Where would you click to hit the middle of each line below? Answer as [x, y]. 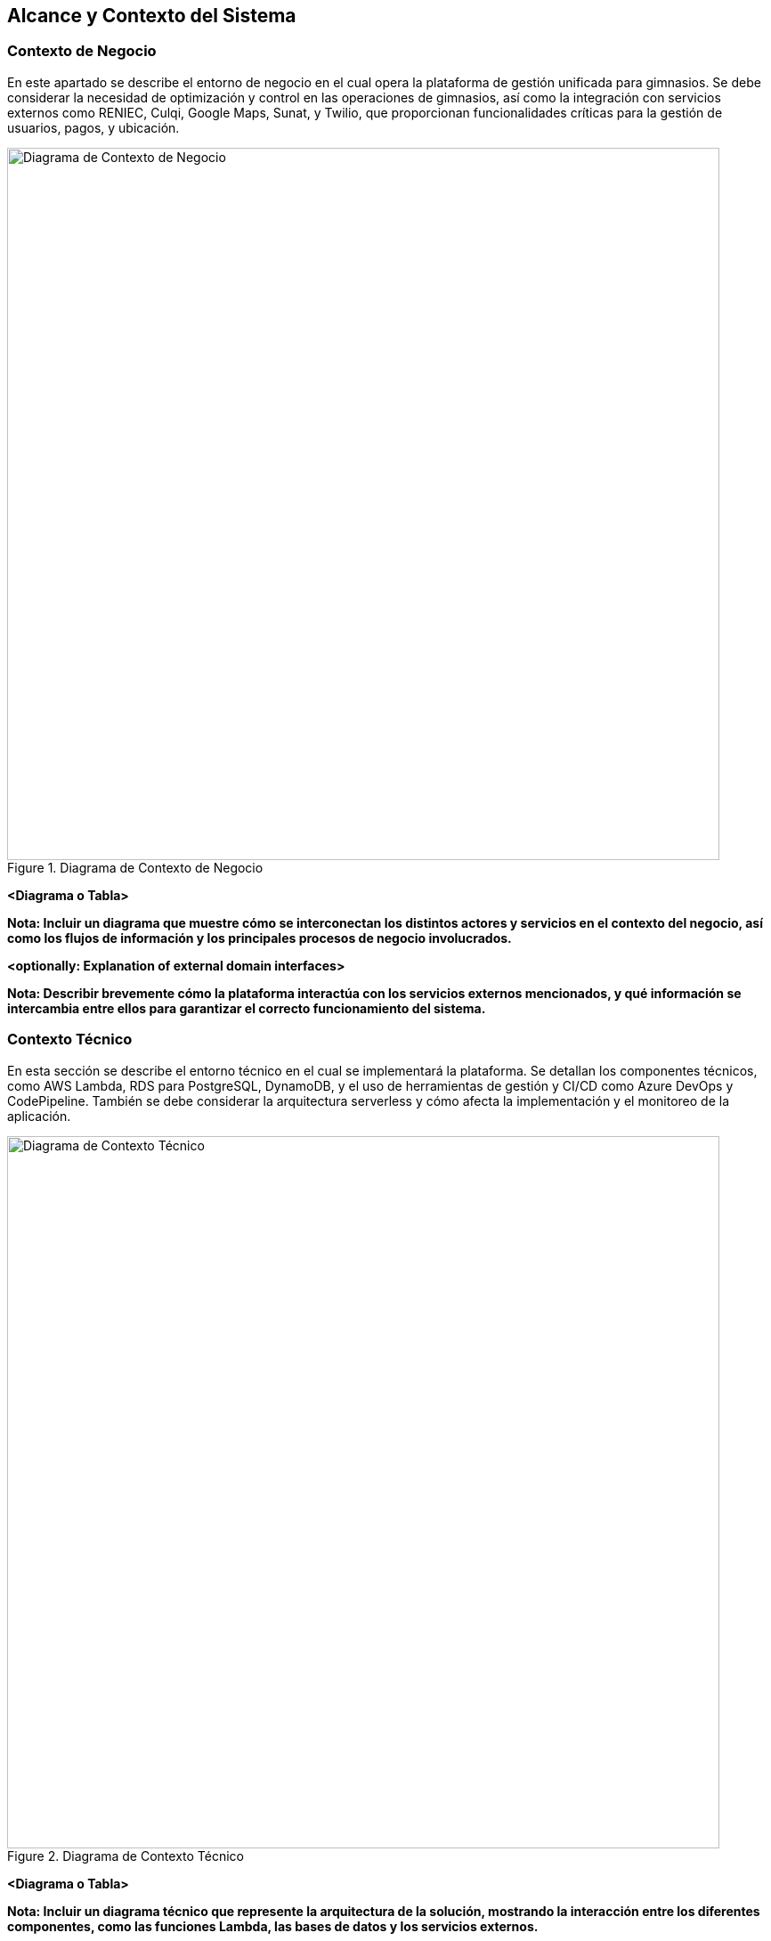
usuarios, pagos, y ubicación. [93, 127]
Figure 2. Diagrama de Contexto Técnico [126, 1856]
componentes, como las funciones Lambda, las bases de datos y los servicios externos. [273, 1926]
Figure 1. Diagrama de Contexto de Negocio [135, 867]
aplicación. [39, 1116]
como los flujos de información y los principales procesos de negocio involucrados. [260, 938]
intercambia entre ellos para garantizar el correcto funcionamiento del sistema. [247, 1008]
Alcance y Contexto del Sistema [152, 16]
